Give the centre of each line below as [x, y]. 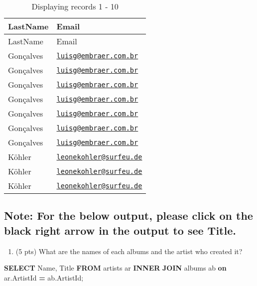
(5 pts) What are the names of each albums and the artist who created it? [129, 251]
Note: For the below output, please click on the [128, 215]
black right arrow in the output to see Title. [120, 230]
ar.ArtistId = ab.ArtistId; [44, 277]
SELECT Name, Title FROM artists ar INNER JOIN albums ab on [115, 268]
